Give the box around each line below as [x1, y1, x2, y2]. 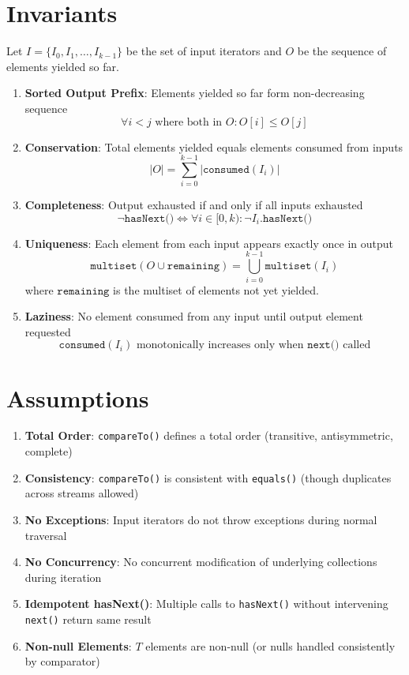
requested [24, 323, 71, 339]
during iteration [24, 568, 102, 585]
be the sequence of [297, 43, 387, 59]
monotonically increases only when [136, 339, 304, 351]
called [343, 339, 371, 351]
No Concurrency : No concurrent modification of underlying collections [24, 553, 377, 570]
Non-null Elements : [24, 637, 132, 654]
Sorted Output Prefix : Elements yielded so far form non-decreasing [24, 84, 365, 101]
